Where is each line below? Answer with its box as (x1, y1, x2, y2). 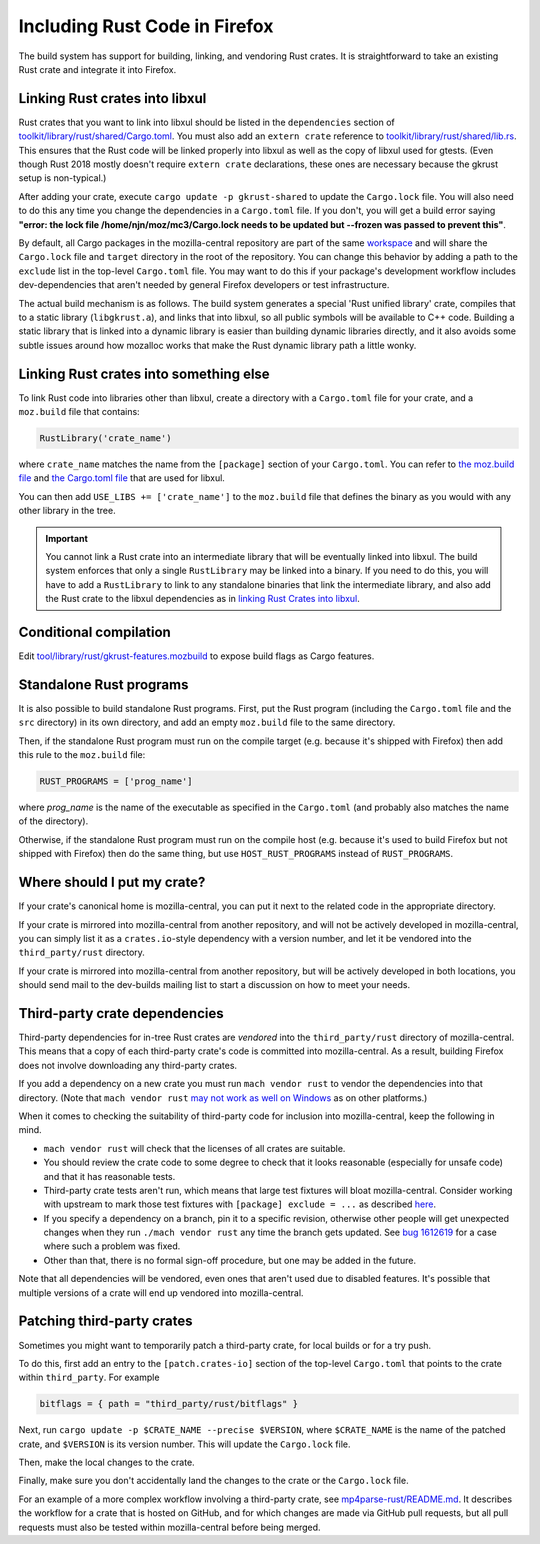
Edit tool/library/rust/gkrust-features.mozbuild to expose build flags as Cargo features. (18, 650, 375, 662)
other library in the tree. (18, 505, 116, 517)
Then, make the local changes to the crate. (18, 1456, 195, 1469)
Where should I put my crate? (18, 874, 206, 891)
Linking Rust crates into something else (18, 365, 270, 382)
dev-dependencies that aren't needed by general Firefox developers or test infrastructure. (18, 279, 390, 291)
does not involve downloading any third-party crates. (18, 1059, 238, 1071)
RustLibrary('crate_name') (39, 432, 172, 444)
